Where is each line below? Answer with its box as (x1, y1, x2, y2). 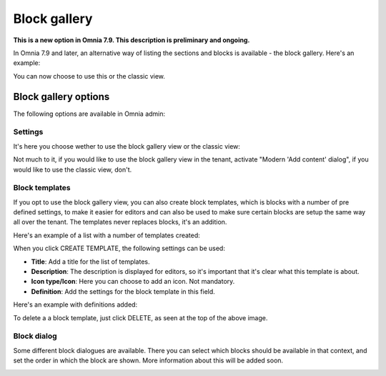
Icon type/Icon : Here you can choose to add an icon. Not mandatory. (31, 277, 235, 286)
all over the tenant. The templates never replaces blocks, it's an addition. (13, 218, 227, 227)
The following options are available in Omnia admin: (13, 109, 166, 118)
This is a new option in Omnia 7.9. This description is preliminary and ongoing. (13, 36, 250, 44)
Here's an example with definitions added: (13, 300, 138, 309)
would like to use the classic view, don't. (13, 165, 132, 174)
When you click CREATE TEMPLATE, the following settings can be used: (13, 244, 225, 253)
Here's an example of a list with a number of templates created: (13, 231, 200, 239)
